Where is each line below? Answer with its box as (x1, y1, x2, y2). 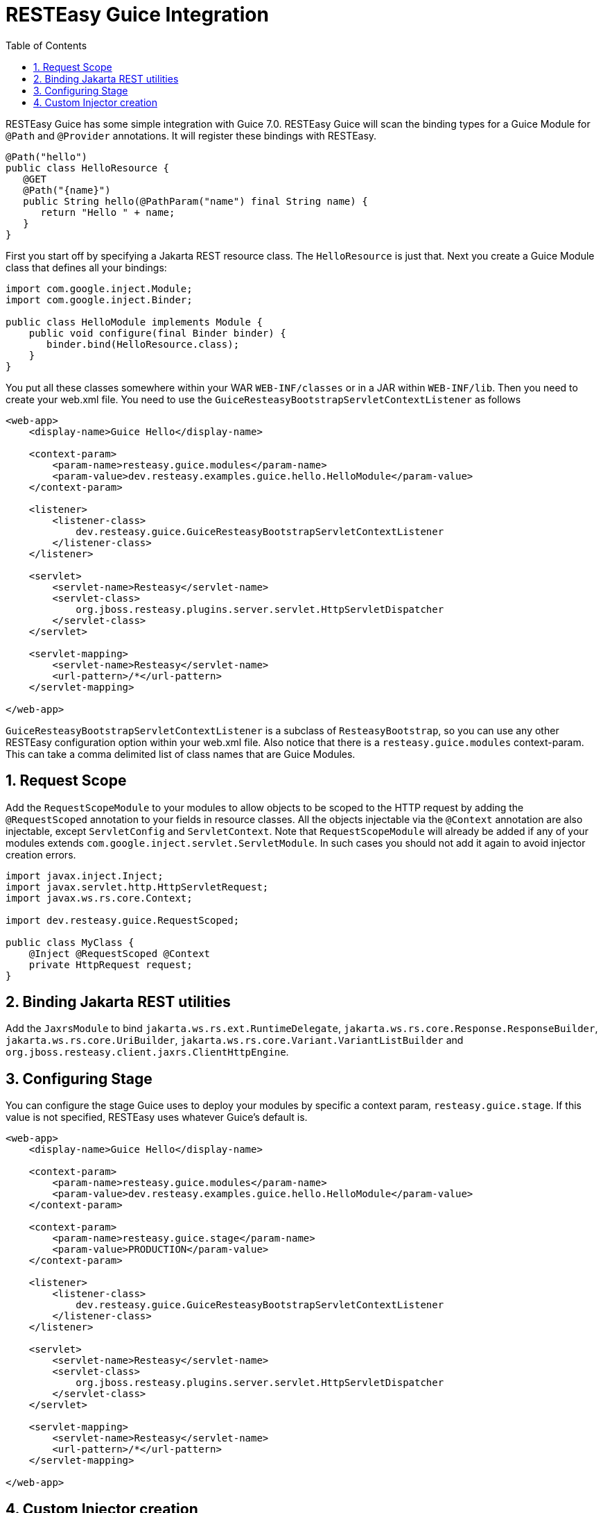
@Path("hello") (6, 151, 88, 162)
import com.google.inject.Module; (6, 282, 193, 294)
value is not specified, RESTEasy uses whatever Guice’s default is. (6, 1111, 308, 1124)
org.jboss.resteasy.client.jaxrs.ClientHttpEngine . (6, 1046, 289, 1058)
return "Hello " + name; (40, 206, 175, 218)
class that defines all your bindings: (6, 261, 167, 273)
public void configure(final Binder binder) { (28, 327, 286, 339)
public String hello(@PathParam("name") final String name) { (23, 195, 368, 207)
